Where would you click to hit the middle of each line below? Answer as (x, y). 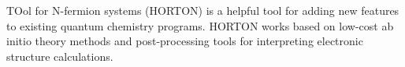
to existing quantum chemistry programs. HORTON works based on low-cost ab (200, 25)
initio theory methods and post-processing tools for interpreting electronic (185, 41)
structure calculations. (60, 56)
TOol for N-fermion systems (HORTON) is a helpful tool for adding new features (203, 10)
